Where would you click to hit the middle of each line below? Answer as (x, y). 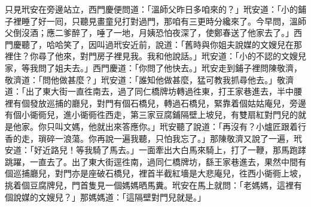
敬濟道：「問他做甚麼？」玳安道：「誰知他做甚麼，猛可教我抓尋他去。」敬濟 (149, 79)
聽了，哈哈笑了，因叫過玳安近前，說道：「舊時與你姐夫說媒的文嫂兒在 (157, 44)
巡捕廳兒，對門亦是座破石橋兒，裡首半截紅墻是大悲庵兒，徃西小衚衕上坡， (159, 173)
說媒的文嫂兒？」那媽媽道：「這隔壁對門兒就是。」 (109, 197)
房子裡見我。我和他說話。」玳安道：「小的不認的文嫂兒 (201, 56)
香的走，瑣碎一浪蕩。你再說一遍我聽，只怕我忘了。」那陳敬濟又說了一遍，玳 (153, 138)
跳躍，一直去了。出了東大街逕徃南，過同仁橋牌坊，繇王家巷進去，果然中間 (151, 161)
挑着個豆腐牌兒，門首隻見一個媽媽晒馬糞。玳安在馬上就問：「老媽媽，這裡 (149, 185)
